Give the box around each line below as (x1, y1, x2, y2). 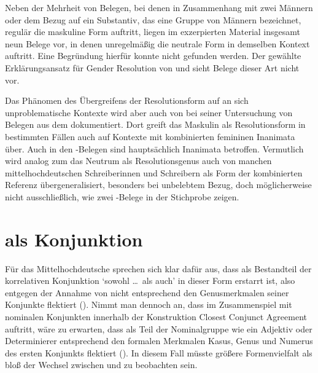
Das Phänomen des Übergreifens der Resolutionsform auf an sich (5, 94, 249, 107)
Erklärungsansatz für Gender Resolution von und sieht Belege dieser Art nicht (5, 61, 300, 74)
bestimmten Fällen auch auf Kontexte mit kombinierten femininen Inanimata (5, 130, 295, 143)
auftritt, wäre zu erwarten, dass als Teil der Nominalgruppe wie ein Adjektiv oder (5, 322, 312, 335)
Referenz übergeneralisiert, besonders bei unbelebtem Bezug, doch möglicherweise (5, 178, 312, 191)
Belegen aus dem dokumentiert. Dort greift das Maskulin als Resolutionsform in (5, 118, 306, 131)
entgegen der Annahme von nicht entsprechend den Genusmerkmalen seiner (5, 286, 289, 299)
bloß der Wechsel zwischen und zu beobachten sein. (5, 358, 198, 371)
